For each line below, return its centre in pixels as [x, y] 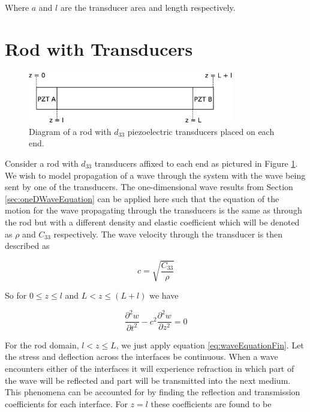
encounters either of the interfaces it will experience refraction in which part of [150, 368]
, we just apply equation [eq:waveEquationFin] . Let [210, 345]
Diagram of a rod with [70, 131]
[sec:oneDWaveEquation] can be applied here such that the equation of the [142, 198]
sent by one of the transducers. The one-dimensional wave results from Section [149, 187]
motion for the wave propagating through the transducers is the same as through [154, 210]
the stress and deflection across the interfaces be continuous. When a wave [142, 357]
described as [27, 246]
